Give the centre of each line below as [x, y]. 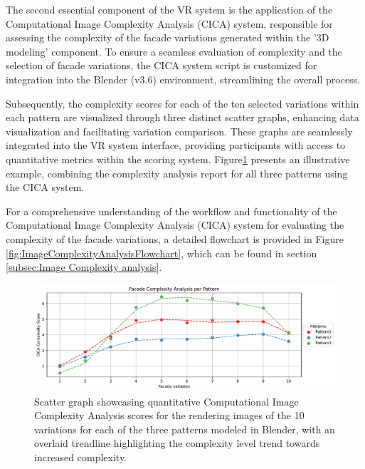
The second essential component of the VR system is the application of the [169, 9]
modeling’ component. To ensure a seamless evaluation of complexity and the [174, 51]
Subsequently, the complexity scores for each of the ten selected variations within [182, 103]
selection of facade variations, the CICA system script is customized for [162, 65]
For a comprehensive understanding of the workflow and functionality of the [171, 211]
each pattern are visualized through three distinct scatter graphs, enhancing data [182, 117]
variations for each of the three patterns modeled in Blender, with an [185, 429]
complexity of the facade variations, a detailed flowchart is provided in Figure [175, 238]
